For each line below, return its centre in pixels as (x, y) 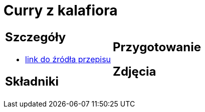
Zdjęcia (135, 71)
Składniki (32, 81)
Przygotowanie (157, 47)
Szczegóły (36, 37)
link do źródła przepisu (68, 59)
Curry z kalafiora (61, 10)
